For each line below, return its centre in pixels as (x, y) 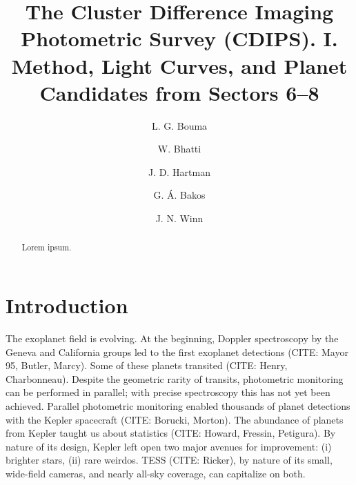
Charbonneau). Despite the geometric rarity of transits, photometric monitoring (175, 378)
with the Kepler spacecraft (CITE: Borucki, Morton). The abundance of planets (175, 419)
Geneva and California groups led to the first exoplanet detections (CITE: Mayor (177, 352)
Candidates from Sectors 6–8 (179, 92)
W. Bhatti (179, 149)
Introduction (67, 305)
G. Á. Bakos (179, 195)
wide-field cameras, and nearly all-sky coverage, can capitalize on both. (156, 473)
